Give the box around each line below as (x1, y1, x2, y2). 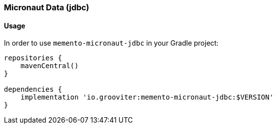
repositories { (4, 54, 62, 62)
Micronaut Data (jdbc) (4, 2, 90, 12)
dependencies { (4, 85, 62, 94)
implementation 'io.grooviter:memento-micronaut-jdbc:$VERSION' (20, 93, 274, 102)
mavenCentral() (20, 62, 79, 70)
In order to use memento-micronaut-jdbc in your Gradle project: (4, 39, 219, 48)
